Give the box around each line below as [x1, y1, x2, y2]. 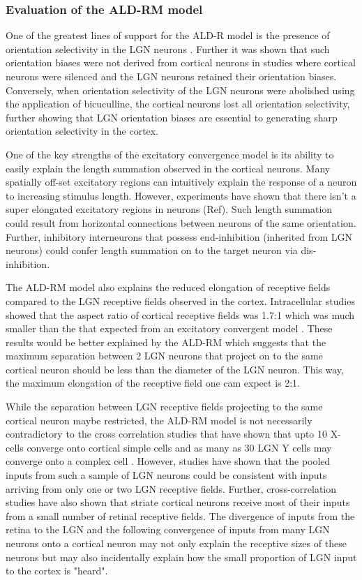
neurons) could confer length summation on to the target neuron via [6, 243, 298, 258]
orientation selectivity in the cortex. [6, 124, 159, 138]
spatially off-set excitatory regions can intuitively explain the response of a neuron [6, 174, 357, 189]
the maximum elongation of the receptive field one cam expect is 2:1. [6, 375, 301, 390]
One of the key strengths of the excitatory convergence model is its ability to [6, 147, 334, 161]
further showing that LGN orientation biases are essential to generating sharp [6, 110, 338, 124]
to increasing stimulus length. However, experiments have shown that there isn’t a [6, 188, 356, 202]
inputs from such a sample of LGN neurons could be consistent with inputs [6, 468, 327, 482]
